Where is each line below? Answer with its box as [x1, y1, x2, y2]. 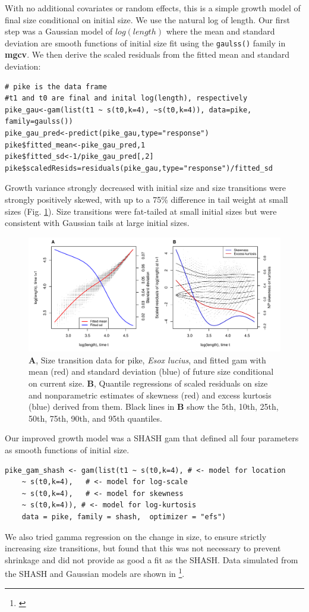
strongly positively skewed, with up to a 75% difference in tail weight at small [5, 193, 288, 205]
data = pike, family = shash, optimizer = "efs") [21, 513, 226, 521]
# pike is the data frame [5, 82, 107, 91]
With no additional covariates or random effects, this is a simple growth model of [5, 2, 301, 14]
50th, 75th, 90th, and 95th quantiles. [29, 412, 162, 424]
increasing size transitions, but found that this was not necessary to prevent [5, 542, 281, 554]
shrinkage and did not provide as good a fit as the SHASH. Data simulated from [5, 553, 298, 566]
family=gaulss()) [5, 117, 73, 126]
